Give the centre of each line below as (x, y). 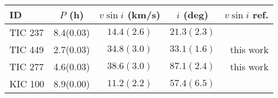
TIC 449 (27, 49)
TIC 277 (27, 66)
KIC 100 (27, 84)
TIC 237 (27, 32)
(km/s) (144, 14)
